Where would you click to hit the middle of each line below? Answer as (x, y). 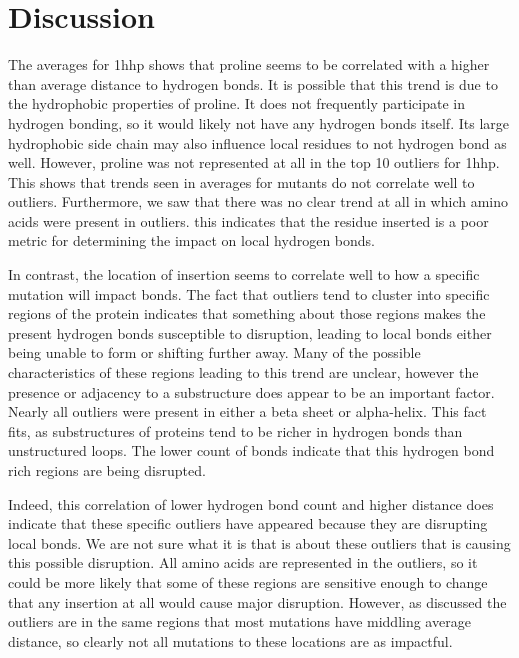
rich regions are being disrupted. (107, 470)
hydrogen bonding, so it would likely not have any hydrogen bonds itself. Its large (258, 122)
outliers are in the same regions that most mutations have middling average (239, 621)
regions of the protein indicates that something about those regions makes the (247, 313)
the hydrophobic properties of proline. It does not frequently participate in (237, 103)
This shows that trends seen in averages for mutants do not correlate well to (241, 181)
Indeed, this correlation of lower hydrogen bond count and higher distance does (251, 503)
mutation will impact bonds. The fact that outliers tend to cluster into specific (249, 293)
